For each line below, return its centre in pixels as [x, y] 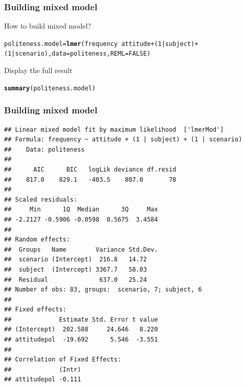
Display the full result [38, 70]
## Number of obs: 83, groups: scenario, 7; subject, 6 [103, 290]
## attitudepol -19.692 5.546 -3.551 [81, 340]
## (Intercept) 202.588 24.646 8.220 [81, 330]
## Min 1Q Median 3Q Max [81, 210]
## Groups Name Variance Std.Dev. [81, 249]
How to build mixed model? [48, 26]
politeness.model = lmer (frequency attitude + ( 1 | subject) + [101, 44]
